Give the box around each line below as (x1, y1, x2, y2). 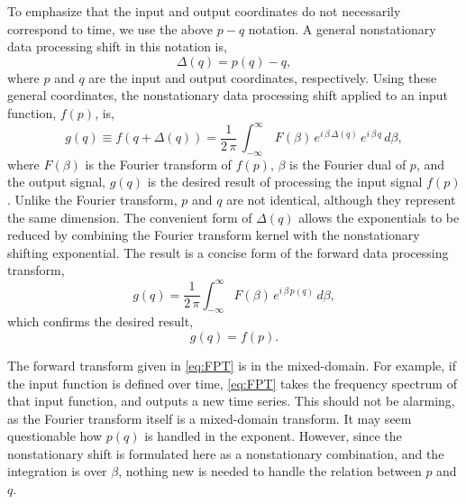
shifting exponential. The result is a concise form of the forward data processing (7, 243, 449, 261)
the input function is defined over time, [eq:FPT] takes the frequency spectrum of (7, 373, 457, 392)
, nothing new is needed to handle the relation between (118, 462, 422, 481)
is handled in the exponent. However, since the (144, 426, 402, 445)
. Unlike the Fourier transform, (7, 190, 178, 209)
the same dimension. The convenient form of (7, 207, 252, 226)
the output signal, (7, 172, 105, 191)
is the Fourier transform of (85, 154, 232, 173)
